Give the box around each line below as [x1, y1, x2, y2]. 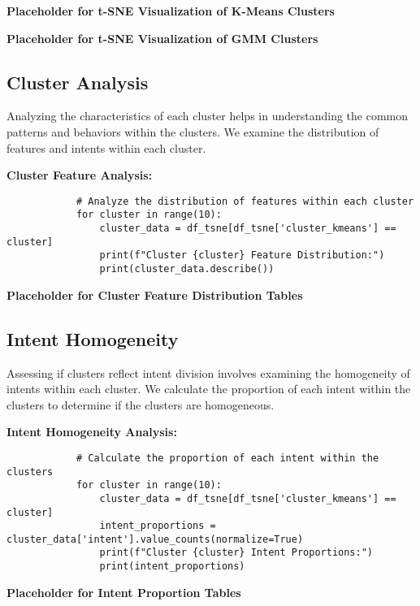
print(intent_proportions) [99, 561, 245, 573]
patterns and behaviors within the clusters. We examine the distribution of [6, 123, 379, 140]
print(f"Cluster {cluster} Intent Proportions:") [99, 547, 374, 559]
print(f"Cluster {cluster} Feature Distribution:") [99, 249, 385, 262]
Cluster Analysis [6, 69, 149, 94]
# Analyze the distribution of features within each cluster [76, 195, 414, 207]
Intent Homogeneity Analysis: [6, 423, 177, 440]
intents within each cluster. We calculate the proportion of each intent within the [6, 380, 411, 397]
